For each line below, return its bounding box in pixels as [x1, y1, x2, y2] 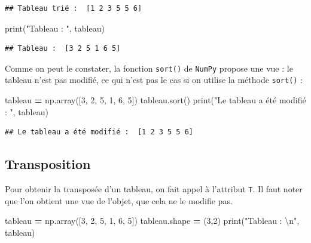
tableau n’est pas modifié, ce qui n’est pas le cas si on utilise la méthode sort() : [5, 73, 303, 86]
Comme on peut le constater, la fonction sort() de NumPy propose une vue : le [5, 61, 293, 74]
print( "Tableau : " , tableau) [5, 21, 105, 34]
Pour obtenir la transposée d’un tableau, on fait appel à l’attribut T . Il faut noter [5, 183, 303, 195]
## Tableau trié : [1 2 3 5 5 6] [5, 4, 142, 13]
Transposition [5, 155, 91, 173]
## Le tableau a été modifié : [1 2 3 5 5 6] [5, 128, 193, 137]
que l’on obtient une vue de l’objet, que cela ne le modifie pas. [5, 194, 233, 207]
